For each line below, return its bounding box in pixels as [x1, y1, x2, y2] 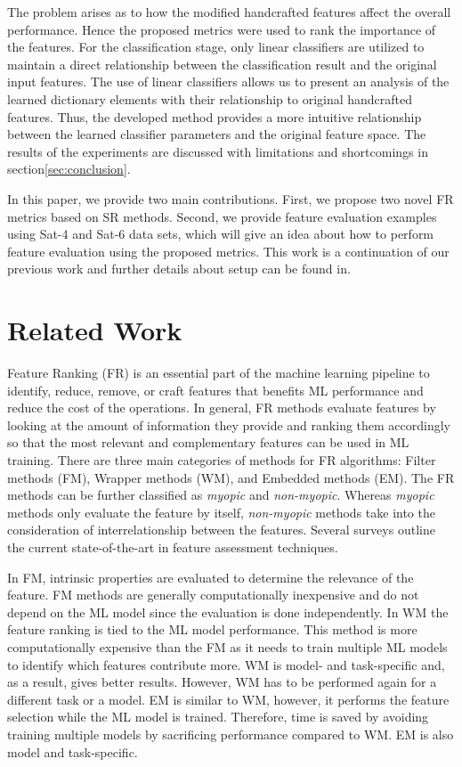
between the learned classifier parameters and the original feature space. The [7, 125, 426, 143]
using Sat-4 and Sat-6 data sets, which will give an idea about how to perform [7, 224, 434, 243]
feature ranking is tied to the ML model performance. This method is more [7, 620, 417, 639]
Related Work [7, 312, 182, 348]
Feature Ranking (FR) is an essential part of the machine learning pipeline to [7, 363, 430, 382]
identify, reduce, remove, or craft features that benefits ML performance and [7, 380, 424, 399]
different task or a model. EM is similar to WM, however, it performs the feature [7, 689, 450, 708]
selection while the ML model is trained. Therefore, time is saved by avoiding [7, 707, 429, 726]
